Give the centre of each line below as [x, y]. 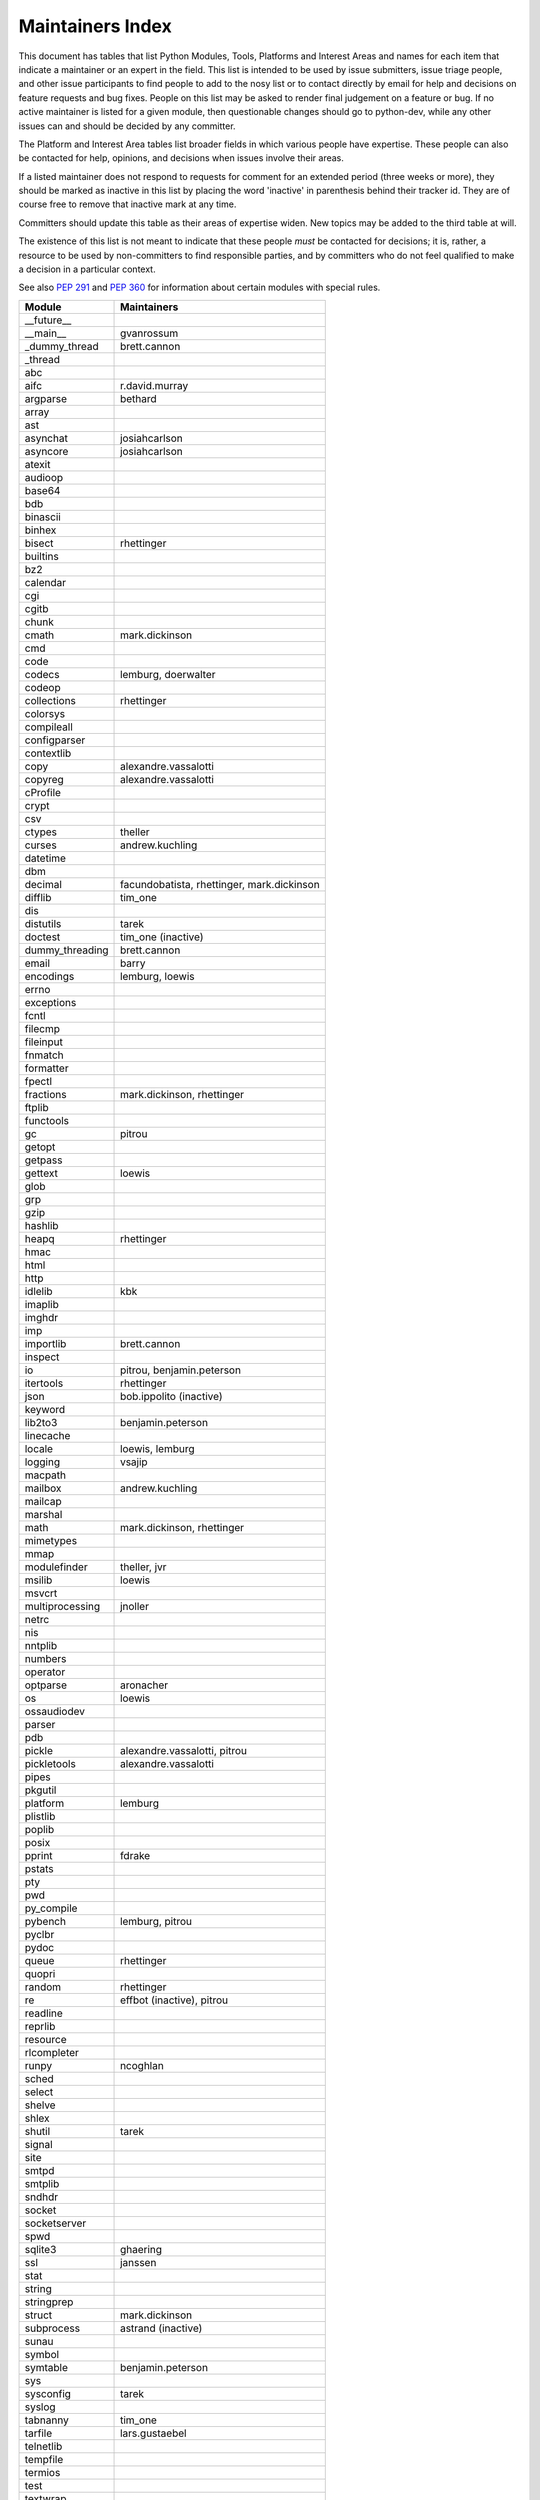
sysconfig [48, 2393]
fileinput [44, 1042]
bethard [138, 398]
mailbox [43, 1488]
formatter [46, 1068]
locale [39, 1448]
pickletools [50, 1763]
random [43, 1987]
